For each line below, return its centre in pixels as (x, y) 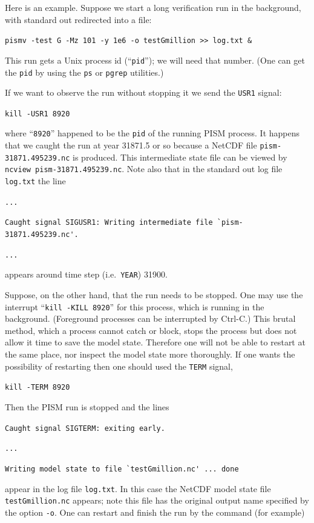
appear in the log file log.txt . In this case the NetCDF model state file (138, 488)
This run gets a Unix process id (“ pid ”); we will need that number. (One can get (155, 60)
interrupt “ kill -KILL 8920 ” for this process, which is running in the (135, 306)
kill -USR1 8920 (38, 114)
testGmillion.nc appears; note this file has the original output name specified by (157, 500)
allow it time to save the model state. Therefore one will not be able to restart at (155, 342)
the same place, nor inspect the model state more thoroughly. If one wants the (150, 354)
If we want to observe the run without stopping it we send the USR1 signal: (143, 92)
